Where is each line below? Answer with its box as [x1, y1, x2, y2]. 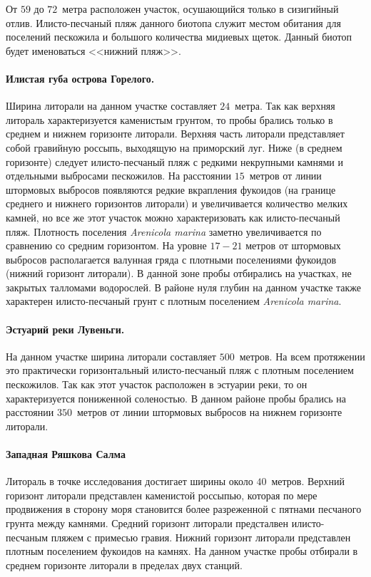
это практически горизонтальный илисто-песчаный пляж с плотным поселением [6, 363, 354, 378]
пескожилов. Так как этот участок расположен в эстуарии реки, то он [6, 377, 308, 392]
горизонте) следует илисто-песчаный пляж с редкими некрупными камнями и [6, 154, 343, 169]
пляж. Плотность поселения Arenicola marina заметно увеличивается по [6, 224, 322, 239]
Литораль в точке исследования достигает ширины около [6, 474, 253, 489]
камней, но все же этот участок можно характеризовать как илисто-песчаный [6, 209, 340, 224]
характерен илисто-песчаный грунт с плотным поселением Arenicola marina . [6, 293, 342, 308]
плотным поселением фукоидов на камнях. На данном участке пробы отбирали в [6, 544, 358, 558]
